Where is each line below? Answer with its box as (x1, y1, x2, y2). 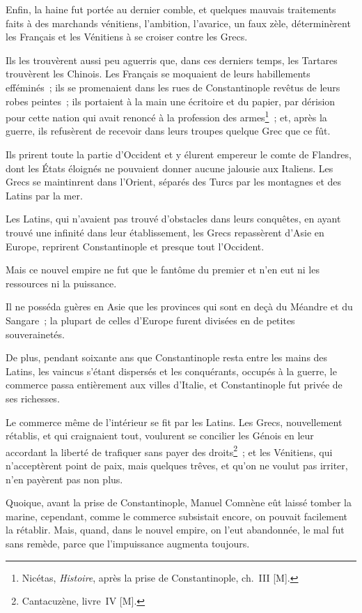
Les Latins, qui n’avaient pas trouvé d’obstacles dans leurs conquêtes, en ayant (6, 211, 341, 226)
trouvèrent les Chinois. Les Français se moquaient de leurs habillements (6, 66, 310, 81)
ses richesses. (6, 391, 60, 405)
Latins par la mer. (6, 188, 83, 202)
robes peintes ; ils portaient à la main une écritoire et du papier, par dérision (6, 93, 336, 108)
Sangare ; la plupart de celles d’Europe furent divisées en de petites (6, 312, 295, 327)
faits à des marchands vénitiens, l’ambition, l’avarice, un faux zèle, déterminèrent (6, 15, 351, 30)
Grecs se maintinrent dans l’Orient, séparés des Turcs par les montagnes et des (6, 174, 342, 189)
